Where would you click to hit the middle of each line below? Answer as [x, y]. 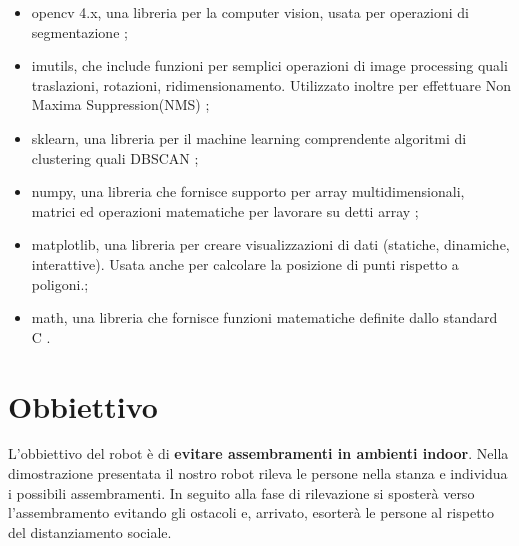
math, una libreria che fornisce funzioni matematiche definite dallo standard [264, 317]
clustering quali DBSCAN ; [115, 157]
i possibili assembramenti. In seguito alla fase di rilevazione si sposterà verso [241, 492]
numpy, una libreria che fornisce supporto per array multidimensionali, [248, 191]
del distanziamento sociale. [90, 531]
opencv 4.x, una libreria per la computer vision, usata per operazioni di [250, 12]
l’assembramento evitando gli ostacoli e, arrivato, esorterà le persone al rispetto [251, 512]
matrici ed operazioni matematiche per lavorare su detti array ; [225, 210]
